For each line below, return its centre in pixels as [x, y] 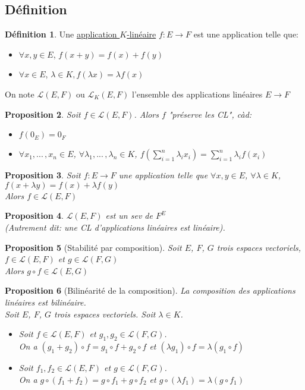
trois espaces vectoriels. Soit [105, 314]
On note [20, 94]
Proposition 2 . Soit [43, 114]
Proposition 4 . [34, 216]
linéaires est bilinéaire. [45, 302]
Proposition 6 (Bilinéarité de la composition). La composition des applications [150, 290]
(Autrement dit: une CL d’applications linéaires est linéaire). [115, 227]
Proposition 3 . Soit [43, 175]
